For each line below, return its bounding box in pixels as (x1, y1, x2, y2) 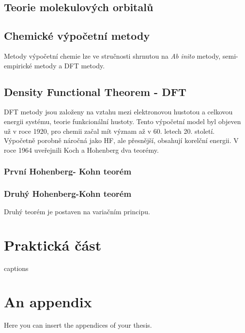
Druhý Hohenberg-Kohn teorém (4, 188, 132, 200)
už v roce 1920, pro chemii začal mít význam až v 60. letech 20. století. (4, 126, 215, 136)
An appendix (4, 291, 92, 311)
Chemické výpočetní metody (4, 28, 150, 43)
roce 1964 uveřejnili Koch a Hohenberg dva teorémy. (4, 144, 159, 155)
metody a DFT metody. (34, 60, 105, 70)
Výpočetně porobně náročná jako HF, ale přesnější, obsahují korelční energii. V (4, 135, 239, 145)
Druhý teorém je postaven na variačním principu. (4, 206, 150, 217)
